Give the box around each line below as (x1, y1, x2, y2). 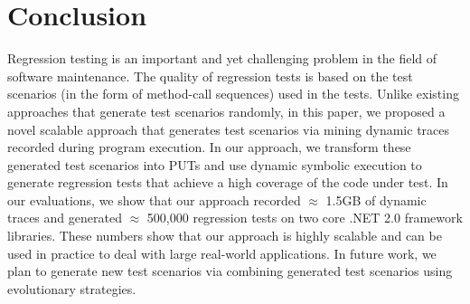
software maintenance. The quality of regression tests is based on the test (7, 66, 413, 85)
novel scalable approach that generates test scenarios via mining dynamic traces (7, 119, 450, 138)
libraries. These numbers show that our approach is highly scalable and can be (7, 226, 442, 245)
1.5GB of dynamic (325, 190, 427, 209)
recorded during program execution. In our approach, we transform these (7, 138, 411, 157)
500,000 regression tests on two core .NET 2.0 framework (146, 208, 463, 227)
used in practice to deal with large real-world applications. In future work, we (7, 243, 437, 262)
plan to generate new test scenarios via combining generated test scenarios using (7, 261, 453, 280)
